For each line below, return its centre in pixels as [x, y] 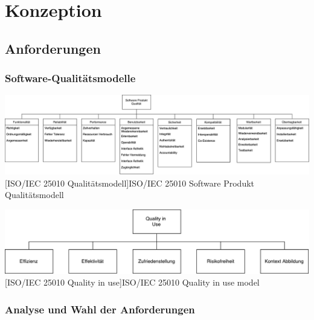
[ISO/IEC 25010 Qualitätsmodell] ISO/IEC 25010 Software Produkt [130, 183]
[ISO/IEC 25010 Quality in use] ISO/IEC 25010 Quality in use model [132, 282]
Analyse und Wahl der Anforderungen [100, 309]
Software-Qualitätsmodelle [70, 78]
